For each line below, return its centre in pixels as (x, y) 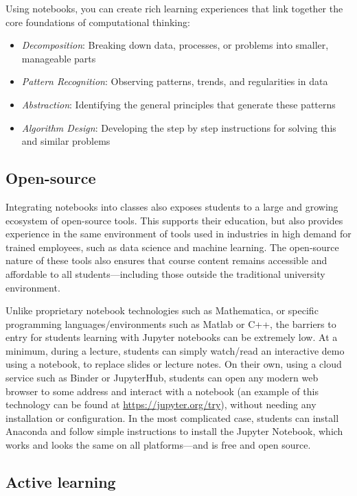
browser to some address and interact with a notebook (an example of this (162, 391)
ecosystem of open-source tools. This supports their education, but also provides (174, 220)
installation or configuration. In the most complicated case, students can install (172, 417)
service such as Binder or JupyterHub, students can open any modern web (162, 378)
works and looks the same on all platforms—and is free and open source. (158, 445)
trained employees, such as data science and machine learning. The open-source (172, 247)
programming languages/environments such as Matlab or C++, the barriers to (171, 323)
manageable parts (59, 58)
